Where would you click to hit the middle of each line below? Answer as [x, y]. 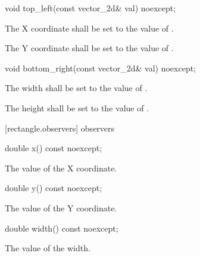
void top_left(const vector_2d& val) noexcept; [90, 8]
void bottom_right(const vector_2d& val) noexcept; [101, 68]
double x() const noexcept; [54, 148]
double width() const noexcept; [62, 228]
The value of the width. [48, 248]
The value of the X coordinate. [61, 168]
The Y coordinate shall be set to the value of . [89, 48]
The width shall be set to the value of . [76, 88]
